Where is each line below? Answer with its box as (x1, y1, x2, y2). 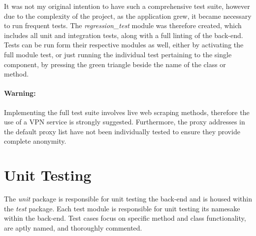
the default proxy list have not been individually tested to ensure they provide (4, 126, 240, 136)
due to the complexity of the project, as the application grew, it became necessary (4, 10, 252, 21)
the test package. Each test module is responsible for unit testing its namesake (4, 203, 240, 213)
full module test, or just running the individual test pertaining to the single (4, 49, 232, 59)
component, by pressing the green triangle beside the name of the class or (4, 59, 226, 69)
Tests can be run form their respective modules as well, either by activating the (4, 39, 244, 50)
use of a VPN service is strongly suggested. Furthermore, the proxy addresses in (4, 117, 245, 127)
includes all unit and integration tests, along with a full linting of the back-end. (4, 30, 243, 40)
